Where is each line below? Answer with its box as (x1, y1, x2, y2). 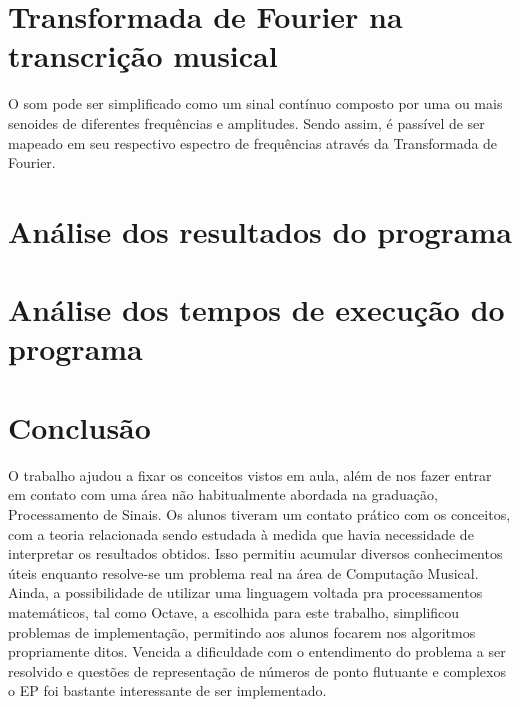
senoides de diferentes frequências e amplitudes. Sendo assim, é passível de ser (8, 112, 485, 133)
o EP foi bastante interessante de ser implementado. (8, 680, 327, 701)
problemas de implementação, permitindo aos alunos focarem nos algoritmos (8, 621, 476, 642)
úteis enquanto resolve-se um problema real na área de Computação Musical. (8, 562, 479, 583)
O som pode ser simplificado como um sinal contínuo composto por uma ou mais (8, 93, 503, 114)
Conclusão (8, 406, 151, 447)
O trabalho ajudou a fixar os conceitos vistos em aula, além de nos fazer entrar (8, 464, 492, 485)
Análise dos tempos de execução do (8, 289, 505, 330)
